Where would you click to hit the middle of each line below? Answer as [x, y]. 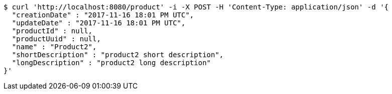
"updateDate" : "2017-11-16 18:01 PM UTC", [99, 23]
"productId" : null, [52, 31]
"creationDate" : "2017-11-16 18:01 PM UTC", [103, 15]
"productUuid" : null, [56, 39]
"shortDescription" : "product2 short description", [118, 55]
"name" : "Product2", [54, 47]
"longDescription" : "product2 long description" [111, 63]
